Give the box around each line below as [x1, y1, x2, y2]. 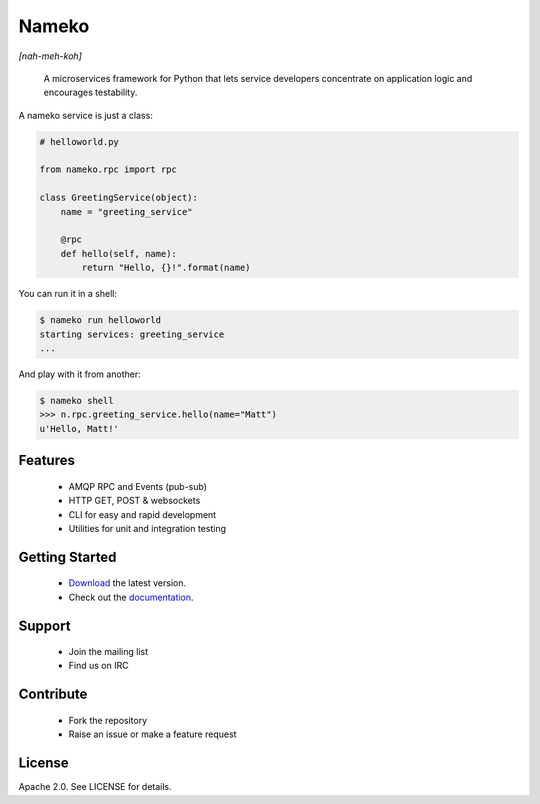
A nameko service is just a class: [18, 109, 154, 121]
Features [18, 452, 75, 469]
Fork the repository [68, 714, 148, 726]
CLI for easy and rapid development [68, 508, 217, 520]
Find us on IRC [68, 660, 129, 672]
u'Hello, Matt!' [39, 423, 120, 434]
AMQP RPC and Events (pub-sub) [68, 480, 208, 492]
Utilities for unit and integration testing [68, 522, 227, 534]
